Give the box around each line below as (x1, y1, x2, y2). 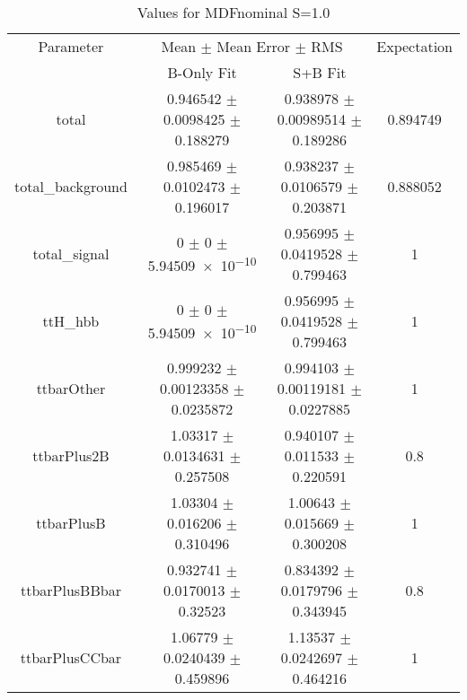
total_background (14, 176, 128, 197)
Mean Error (216, 36, 291, 57)
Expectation (376, 36, 453, 57)
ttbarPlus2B (32, 445, 110, 466)
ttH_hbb (42, 311, 100, 331)
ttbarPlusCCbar (20, 647, 122, 668)
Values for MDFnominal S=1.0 (137, 2, 330, 22)
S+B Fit (293, 62, 347, 83)
